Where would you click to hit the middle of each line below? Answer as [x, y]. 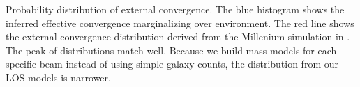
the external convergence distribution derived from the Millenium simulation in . [178, 37]
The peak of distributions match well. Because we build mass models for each [171, 50]
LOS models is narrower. [58, 77]
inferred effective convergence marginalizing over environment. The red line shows [180, 23]
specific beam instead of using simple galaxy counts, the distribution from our [172, 64]
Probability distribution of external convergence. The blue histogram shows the [175, 9]
